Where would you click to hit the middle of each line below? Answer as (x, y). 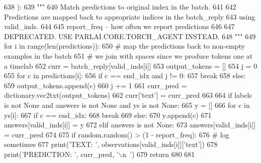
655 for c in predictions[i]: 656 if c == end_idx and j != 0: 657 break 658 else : (125, 75)
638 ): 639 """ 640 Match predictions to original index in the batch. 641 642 (120, 7)
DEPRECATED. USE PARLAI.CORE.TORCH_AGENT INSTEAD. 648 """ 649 (130, 36)
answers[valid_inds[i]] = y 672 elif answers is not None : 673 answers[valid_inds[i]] (130, 125)
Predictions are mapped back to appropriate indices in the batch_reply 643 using (130, 16)
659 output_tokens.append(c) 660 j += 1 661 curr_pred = (96, 85)
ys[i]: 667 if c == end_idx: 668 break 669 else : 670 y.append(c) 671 (108, 115)
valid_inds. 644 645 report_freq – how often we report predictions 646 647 (119, 26)
